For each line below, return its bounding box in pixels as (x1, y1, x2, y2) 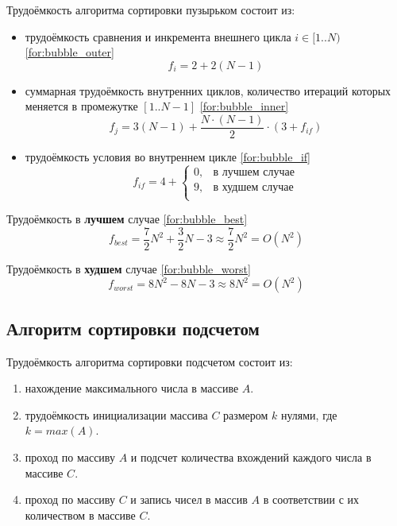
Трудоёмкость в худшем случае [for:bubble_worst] (6, 260, 251, 277)
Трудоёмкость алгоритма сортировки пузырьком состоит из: (6, 2, 295, 17)
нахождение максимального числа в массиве (25, 380, 239, 396)
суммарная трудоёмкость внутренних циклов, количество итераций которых (25, 82, 391, 99)
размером (223, 406, 268, 423)
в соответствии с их (263, 491, 360, 508)
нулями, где (280, 406, 337, 423)
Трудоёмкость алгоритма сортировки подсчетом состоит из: (6, 353, 293, 369)
